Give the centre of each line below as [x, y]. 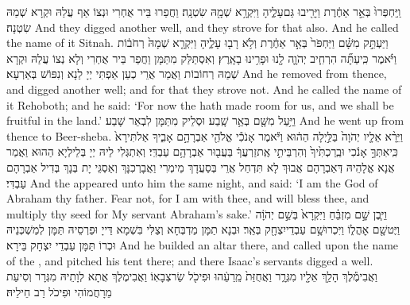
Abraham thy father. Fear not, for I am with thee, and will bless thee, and [188, 198]
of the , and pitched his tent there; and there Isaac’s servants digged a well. [190, 260]
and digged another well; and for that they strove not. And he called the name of [204, 89]
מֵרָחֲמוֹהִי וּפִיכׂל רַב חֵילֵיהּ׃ [59, 291]
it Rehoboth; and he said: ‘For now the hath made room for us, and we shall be [200, 104]
